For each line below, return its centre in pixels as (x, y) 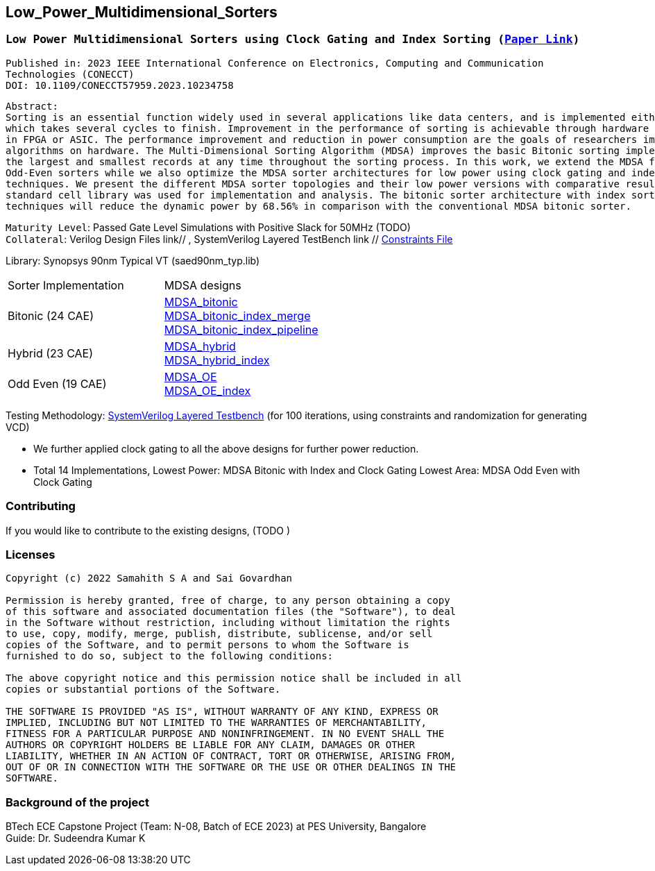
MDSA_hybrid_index (217, 360)
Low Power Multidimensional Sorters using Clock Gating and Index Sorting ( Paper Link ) (293, 40)
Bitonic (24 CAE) (51, 315)
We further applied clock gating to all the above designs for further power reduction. (226, 448)
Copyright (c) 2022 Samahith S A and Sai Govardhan (149, 578)
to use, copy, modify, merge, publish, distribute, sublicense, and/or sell (219, 634)
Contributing (41, 506)
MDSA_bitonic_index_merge (237, 315)
